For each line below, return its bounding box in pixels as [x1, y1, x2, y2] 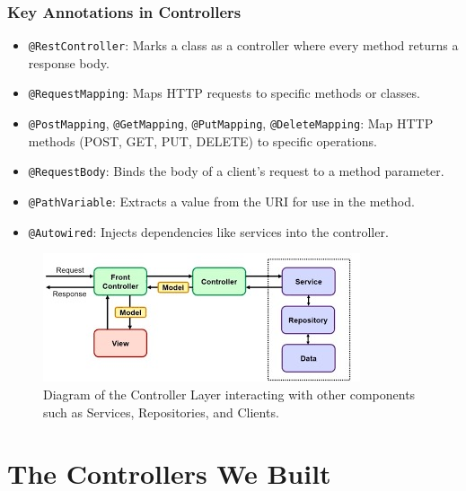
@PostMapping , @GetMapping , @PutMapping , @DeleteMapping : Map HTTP [28, 114, 434, 133]
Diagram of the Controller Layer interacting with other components [43, 384, 416, 403]
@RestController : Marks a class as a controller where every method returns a [28, 36, 459, 55]
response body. [28, 53, 110, 72]
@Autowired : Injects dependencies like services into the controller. [28, 222, 389, 241]
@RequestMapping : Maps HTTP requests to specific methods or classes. [28, 83, 420, 102]
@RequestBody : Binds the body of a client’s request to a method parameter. [28, 162, 444, 180]
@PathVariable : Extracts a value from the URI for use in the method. [28, 192, 415, 211]
